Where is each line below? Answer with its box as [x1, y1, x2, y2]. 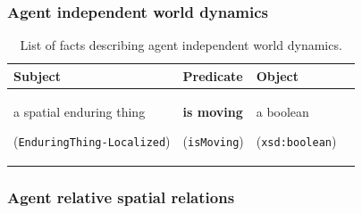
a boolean [256, 102, 309, 120]
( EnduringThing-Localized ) [13, 132, 171, 151]
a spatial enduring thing [13, 102, 146, 120]
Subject [13, 66, 61, 85]
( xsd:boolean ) [256, 132, 337, 151]
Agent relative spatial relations [7, 186, 235, 209]
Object [256, 66, 299, 85]
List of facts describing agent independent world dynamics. [20, 36, 342, 54]
